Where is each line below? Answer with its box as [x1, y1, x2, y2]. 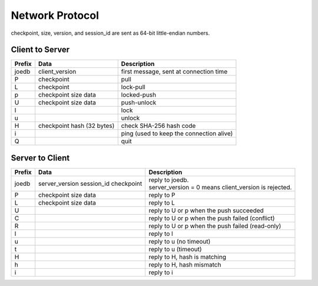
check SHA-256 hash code [121, 121, 196, 130]
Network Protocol [11, 9, 100, 22]
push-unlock [121, 98, 157, 107]
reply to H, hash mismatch [148, 260, 221, 268]
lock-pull [121, 83, 145, 91]
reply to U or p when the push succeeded [148, 206, 264, 215]
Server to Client [11, 153, 70, 163]
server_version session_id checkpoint [38, 179, 143, 188]
